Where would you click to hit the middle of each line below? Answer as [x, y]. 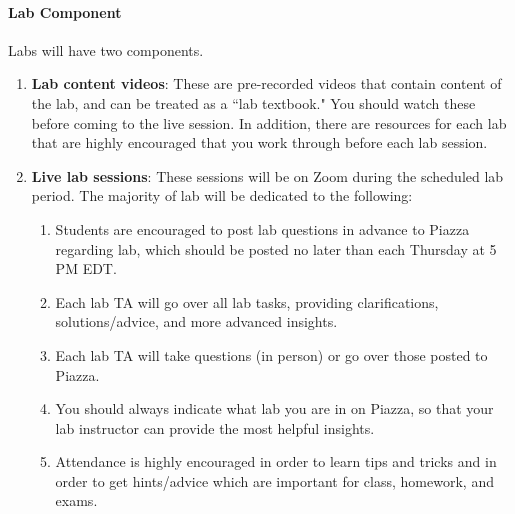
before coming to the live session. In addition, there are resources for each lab [269, 122]
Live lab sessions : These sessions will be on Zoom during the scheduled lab [267, 175]
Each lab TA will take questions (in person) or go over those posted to [271, 354]
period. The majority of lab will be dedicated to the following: [222, 195]
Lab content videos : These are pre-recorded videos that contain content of [266, 83]
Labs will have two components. [106, 49]
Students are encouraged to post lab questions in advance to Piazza [262, 228]
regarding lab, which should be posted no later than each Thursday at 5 [276, 248]
